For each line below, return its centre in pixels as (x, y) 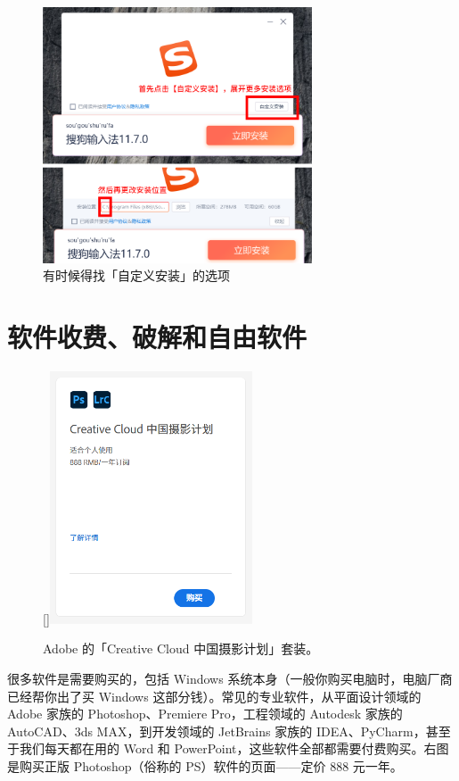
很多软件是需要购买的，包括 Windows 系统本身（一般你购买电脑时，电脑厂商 (230, 679)
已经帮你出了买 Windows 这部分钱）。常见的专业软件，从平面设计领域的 (214, 696)
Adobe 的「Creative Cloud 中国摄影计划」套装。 (181, 648)
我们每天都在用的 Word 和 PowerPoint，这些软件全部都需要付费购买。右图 (234, 748)
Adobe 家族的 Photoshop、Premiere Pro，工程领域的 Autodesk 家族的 (205, 714)
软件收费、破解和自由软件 (157, 336)
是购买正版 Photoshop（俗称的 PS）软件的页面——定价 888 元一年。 (205, 766)
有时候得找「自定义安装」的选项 (136, 275)
